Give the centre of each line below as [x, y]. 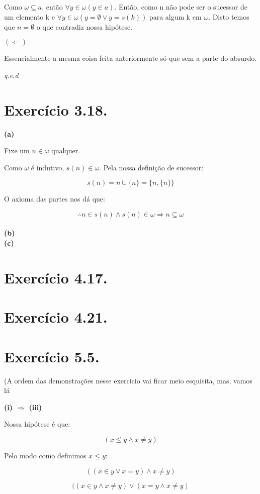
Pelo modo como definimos [45, 455]
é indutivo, [48, 167]
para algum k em [175, 16]
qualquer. [66, 151]
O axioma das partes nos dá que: [55, 199]
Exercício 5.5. [52, 356]
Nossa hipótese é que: [37, 424]
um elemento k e [30, 16]
